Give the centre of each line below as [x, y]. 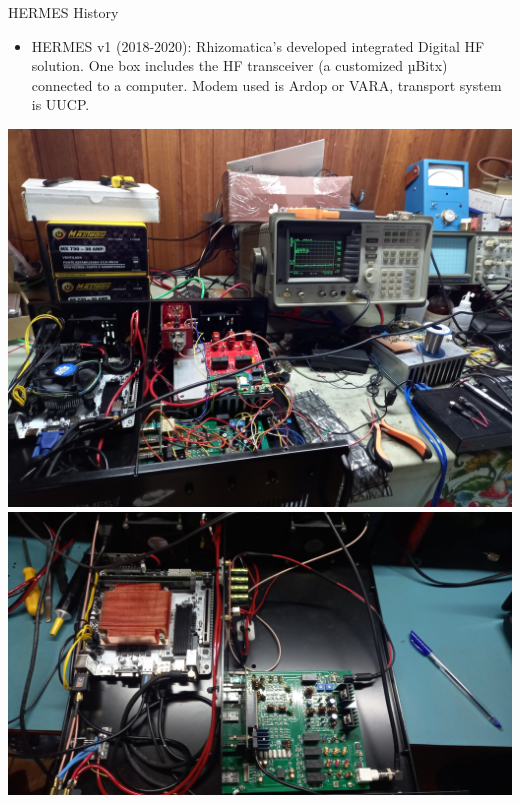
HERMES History [63, 12]
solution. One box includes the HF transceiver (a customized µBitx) [239, 65]
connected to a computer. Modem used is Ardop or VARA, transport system [266, 84]
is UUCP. [60, 104]
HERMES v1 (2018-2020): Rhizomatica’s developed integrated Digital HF [258, 45]
